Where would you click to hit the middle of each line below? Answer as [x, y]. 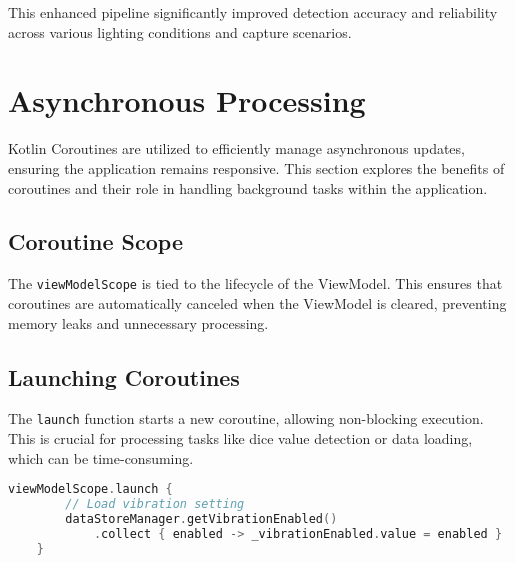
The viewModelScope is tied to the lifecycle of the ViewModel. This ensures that [255, 283]
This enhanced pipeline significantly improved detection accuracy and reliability [253, 12]
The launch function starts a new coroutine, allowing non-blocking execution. [246, 418]
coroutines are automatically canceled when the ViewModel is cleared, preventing [257, 302]
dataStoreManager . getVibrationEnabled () [201, 518]
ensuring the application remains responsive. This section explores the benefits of [256, 167]
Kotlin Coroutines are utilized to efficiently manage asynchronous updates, [236, 148]
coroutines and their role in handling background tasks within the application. [248, 187]
